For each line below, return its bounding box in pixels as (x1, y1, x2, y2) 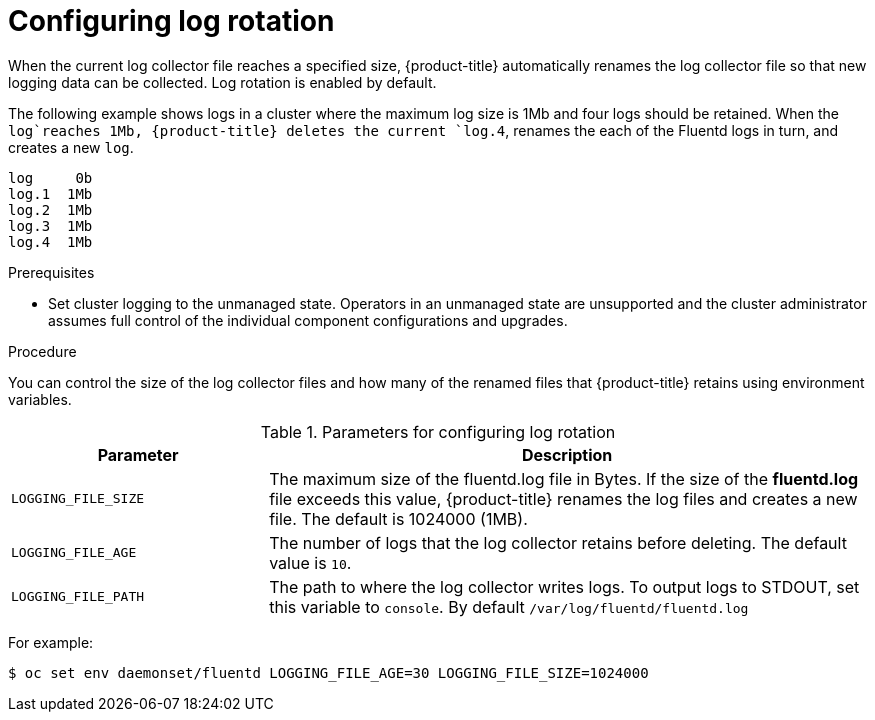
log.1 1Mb (8, 185, 93, 202)
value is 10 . (269, 552, 352, 573)
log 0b (8, 169, 93, 186)
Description (521, 444, 613, 465)
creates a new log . (8, 138, 134, 156)
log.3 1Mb (8, 217, 93, 234)
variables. (8, 390, 72, 408)
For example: (8, 633, 94, 651)
